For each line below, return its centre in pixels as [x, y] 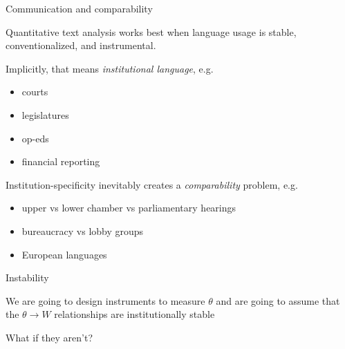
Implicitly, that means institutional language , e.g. [110, 68]
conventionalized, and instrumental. [81, 45]
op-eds [35, 138]
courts [35, 92]
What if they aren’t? [49, 337]
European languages [64, 254]
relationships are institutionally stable [134, 314]
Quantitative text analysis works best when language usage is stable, [151, 31]
